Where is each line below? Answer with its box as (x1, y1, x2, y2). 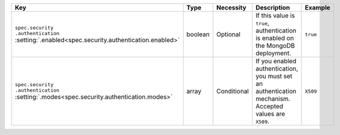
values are (255, 110, 286, 118)
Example (305, 4, 330, 11)
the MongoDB (255, 42, 295, 49)
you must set (255, 72, 293, 80)
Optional (216, 30, 241, 39)
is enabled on (255, 34, 294, 42)
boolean (186, 30, 210, 39)
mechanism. (255, 95, 290, 102)
